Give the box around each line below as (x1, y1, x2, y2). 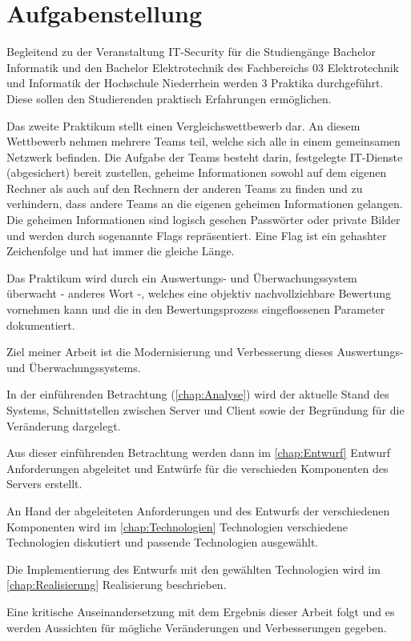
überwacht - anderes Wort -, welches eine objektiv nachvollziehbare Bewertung (6, 285, 392, 302)
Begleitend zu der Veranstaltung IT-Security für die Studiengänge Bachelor (6, 43, 376, 60)
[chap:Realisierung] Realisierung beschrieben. (6, 576, 227, 593)
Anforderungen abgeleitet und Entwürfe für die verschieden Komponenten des (6, 459, 389, 476)
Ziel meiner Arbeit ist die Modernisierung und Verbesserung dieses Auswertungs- (6, 343, 404, 360)
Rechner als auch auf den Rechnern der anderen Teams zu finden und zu (6, 179, 363, 196)
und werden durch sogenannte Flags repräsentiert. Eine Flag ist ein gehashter (6, 226, 387, 243)
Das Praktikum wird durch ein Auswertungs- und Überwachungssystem (6, 269, 357, 286)
